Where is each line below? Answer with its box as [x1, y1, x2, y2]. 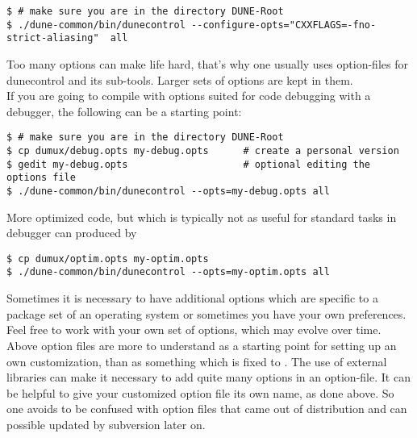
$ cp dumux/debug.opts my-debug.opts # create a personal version [6, 145, 399, 156]
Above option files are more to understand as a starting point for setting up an [6, 336, 397, 353]
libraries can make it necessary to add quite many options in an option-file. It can [6, 369, 411, 386]
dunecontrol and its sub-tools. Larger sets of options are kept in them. [6, 71, 353, 88]
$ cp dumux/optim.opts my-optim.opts [6, 252, 209, 265]
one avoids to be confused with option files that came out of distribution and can [6, 400, 407, 417]
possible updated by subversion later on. [6, 415, 206, 432]
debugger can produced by [6, 224, 137, 241]
